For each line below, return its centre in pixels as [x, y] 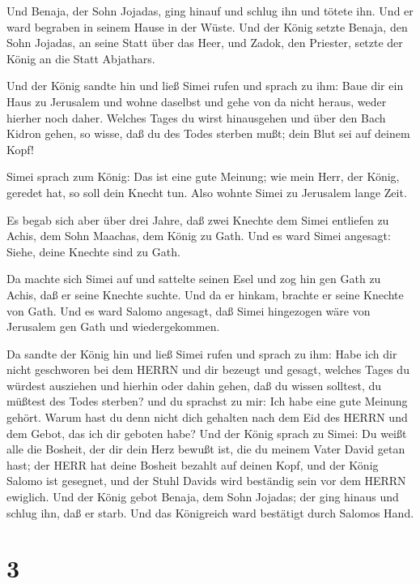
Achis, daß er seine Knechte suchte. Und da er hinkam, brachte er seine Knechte [205, 294]
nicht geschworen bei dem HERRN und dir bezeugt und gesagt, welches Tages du [208, 369]
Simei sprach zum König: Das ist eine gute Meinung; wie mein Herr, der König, [203, 176]
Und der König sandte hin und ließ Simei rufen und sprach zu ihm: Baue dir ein [205, 86]
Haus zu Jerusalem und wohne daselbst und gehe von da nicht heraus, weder [197, 101]
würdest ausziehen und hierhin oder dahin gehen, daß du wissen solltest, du [194, 385]
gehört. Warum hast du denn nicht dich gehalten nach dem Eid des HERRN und [207, 417]
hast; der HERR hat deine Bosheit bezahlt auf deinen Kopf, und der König [193, 464]
